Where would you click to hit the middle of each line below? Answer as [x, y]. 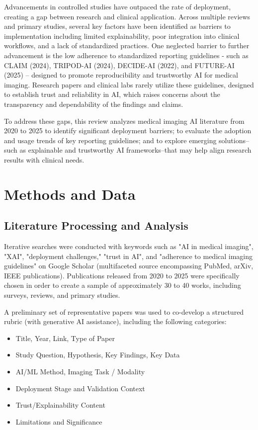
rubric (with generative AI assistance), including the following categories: [115, 321]
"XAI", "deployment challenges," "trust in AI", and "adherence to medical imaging [129, 256]
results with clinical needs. [44, 159]
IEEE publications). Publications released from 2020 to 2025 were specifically [122, 275]
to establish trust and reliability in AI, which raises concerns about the [112, 94]
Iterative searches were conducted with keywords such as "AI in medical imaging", [129, 246]
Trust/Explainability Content [60, 405]
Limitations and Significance [59, 421]
